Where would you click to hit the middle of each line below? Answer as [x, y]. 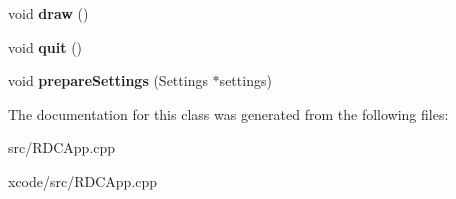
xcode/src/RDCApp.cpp [83, 180]
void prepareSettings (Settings [108, 80]
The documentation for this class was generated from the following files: [228, 113]
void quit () [45, 46]
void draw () [48, 13]
